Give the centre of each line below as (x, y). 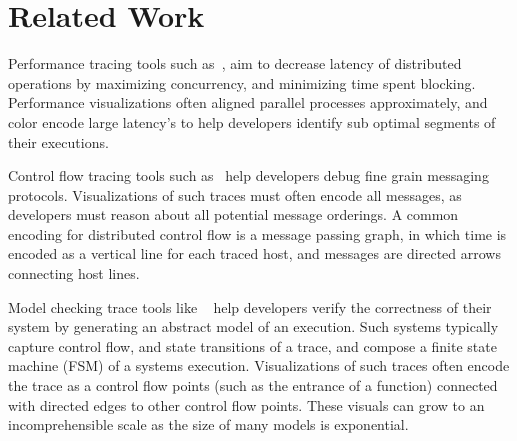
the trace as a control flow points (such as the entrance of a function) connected (253, 385)
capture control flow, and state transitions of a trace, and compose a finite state (252, 345)
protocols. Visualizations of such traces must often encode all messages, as (235, 194)
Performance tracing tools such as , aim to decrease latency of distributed (235, 63)
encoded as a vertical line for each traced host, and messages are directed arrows (254, 253)
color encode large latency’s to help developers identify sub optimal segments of (252, 121)
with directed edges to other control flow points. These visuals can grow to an (246, 404)
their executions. (58, 141)
